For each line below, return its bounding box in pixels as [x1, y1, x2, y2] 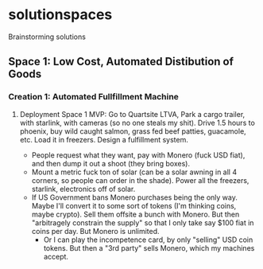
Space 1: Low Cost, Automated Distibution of [8, 55, 234, 68]
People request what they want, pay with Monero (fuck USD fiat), [31, 150, 246, 160]
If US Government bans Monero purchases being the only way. [31, 193, 238, 202]
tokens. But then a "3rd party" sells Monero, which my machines [43, 243, 255, 252]
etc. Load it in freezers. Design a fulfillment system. [19, 134, 188, 144]
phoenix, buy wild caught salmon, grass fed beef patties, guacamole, [19, 126, 246, 136]
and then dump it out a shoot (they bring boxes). [31, 158, 191, 168]
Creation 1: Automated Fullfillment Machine [8, 92, 179, 103]
